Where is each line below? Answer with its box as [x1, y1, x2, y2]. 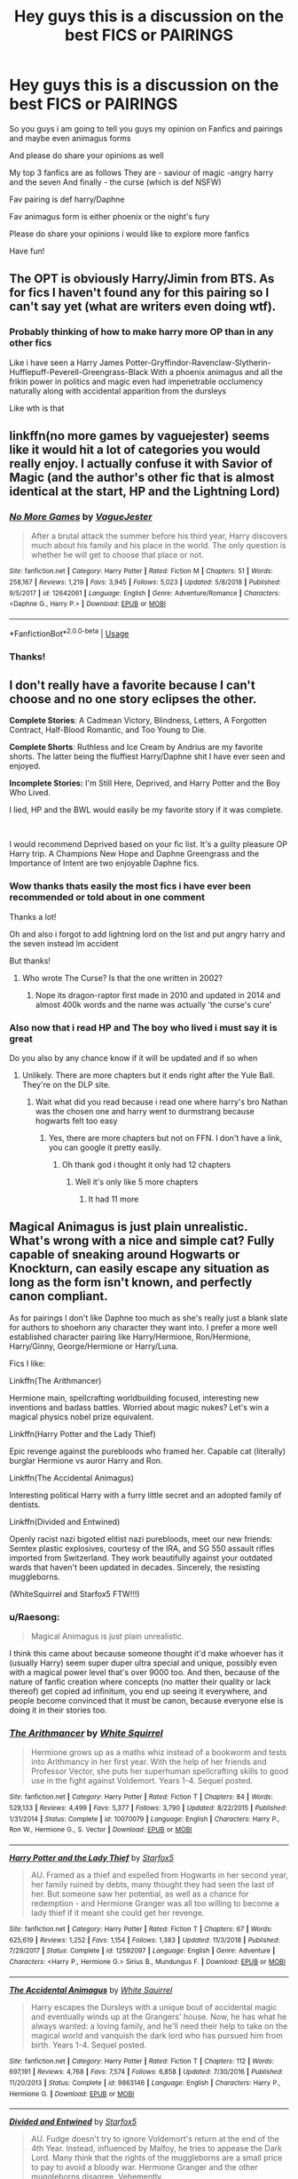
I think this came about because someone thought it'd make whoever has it [9, 1648, 284, 1659]
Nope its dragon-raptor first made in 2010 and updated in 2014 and [35, 989, 281, 1001]
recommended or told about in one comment [9, 891, 206, 904]
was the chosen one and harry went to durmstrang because [35, 1105, 255, 1116]
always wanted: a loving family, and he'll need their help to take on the [30, 2020, 288, 2031]
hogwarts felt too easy [35, 1115, 118, 1126]
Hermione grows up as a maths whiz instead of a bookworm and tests [30, 1747, 286, 1758]
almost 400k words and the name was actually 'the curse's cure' [35, 999, 272, 1010]
